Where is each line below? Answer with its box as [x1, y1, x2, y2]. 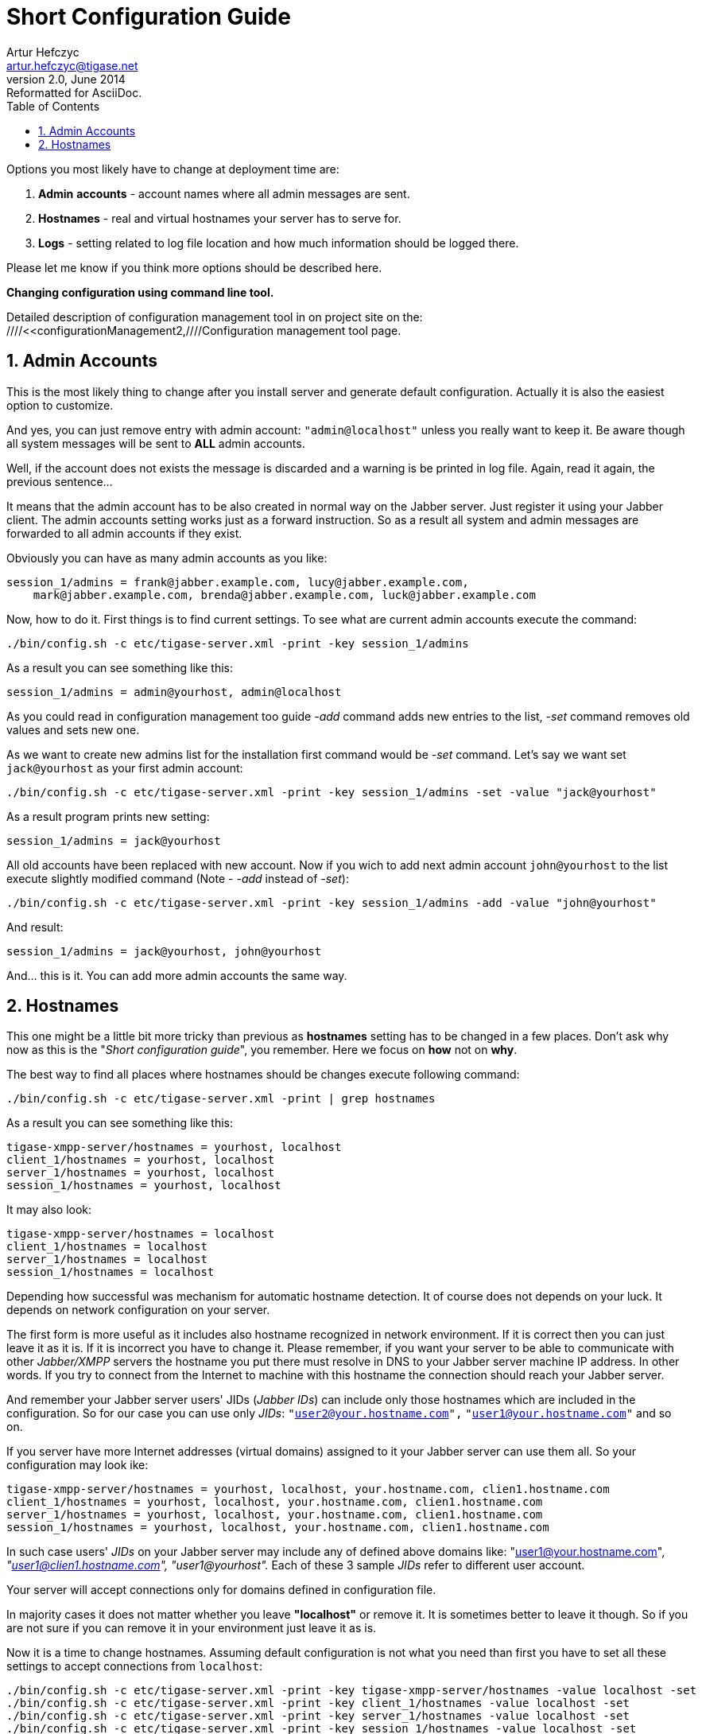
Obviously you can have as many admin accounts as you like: [6, 550, 328, 565]
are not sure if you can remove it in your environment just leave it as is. [6, 1621, 377, 1635]
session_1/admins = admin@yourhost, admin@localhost [6, 685, 342, 698]
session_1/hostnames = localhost [6, 1266, 215, 1279]
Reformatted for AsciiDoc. [6, 85, 142, 99]
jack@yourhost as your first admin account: [6, 760, 243, 775]
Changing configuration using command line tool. [6, 285, 274, 299]
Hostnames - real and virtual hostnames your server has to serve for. [38, 211, 401, 225]
